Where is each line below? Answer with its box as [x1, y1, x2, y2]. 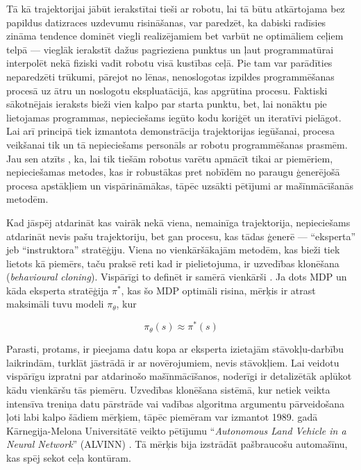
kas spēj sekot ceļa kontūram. [6, 450, 131, 464]
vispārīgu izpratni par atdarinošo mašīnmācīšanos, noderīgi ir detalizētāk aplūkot [6, 369, 352, 383]
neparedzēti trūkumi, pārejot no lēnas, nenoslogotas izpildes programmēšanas [6, 69, 335, 83]
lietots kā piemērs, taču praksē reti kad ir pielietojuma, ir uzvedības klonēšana [6, 255, 339, 270]
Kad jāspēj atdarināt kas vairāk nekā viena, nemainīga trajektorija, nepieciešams [6, 215, 351, 229]
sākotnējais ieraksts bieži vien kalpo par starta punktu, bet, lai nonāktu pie [6, 96, 327, 111]
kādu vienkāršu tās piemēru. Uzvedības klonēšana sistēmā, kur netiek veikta [6, 382, 330, 396]
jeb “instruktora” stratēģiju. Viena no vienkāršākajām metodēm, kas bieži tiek [6, 242, 340, 257]
